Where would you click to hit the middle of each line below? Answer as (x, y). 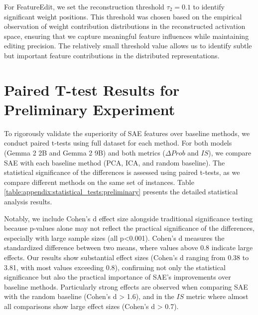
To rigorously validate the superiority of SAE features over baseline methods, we (127, 133)
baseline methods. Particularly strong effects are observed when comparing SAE (126, 286)
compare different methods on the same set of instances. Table (99, 182)
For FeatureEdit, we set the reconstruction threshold (84, 6)
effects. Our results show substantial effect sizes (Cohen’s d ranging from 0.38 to (127, 257)
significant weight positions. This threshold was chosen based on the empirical (123, 16)
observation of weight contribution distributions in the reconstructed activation (125, 26)
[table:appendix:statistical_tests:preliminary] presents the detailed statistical (121, 192)
